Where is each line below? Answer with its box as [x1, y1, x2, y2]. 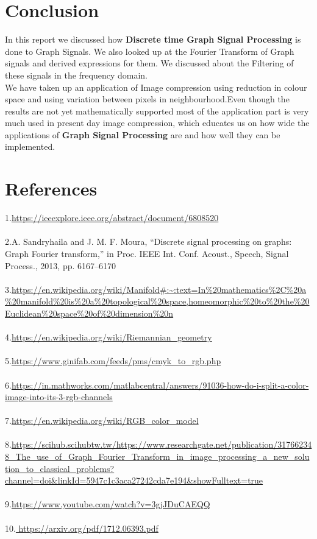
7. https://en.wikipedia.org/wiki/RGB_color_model [5, 414, 199, 427]
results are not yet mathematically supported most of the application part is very [5, 104, 309, 117]
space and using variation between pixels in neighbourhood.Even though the [5, 93, 290, 105]
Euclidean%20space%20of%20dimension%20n [5, 306, 174, 319]
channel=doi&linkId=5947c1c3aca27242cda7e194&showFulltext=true [5, 474, 263, 487]
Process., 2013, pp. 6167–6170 [5, 259, 116, 272]
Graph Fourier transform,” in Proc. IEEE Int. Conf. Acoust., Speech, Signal [5, 247, 289, 259]
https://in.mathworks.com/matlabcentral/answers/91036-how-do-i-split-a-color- [11, 378, 309, 391]
